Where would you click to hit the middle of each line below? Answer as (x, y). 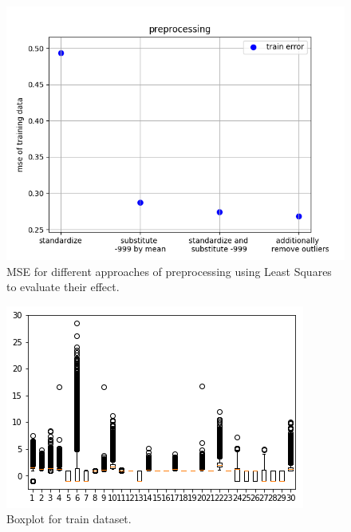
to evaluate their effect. (63, 287)
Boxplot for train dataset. (69, 519)
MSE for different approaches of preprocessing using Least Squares (169, 271)
